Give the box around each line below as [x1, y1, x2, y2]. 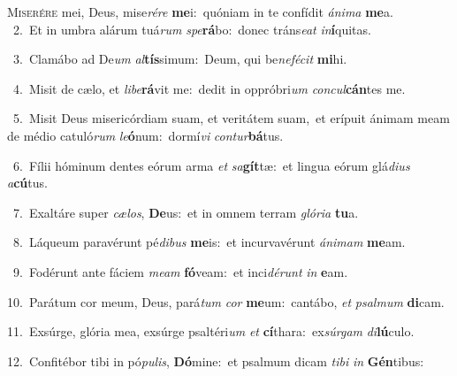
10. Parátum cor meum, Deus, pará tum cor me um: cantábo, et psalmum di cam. [7, 292, 445, 311]
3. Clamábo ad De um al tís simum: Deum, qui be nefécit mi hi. [12, 50, 347, 68]
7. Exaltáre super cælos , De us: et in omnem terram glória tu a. [12, 203, 359, 221]
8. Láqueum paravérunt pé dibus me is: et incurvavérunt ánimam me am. [12, 233, 406, 251]
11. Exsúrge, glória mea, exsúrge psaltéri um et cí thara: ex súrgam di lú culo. [7, 322, 415, 341]
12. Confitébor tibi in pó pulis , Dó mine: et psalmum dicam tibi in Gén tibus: [7, 351, 424, 370]
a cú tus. [7, 173, 48, 192]
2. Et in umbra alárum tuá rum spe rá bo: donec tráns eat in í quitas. [12, 19, 371, 38]
